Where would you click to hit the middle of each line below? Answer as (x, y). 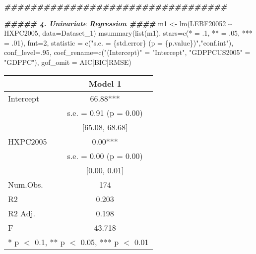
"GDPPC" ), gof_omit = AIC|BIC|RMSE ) (68, 62)
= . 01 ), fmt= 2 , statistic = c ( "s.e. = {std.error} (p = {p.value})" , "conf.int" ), (119, 42)
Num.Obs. (26, 184)
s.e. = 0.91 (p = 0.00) (105, 112)
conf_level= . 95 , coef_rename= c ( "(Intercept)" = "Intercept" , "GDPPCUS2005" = (127, 52)
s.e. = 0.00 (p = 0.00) (105, 155)
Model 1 (105, 83)
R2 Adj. (22, 213)
